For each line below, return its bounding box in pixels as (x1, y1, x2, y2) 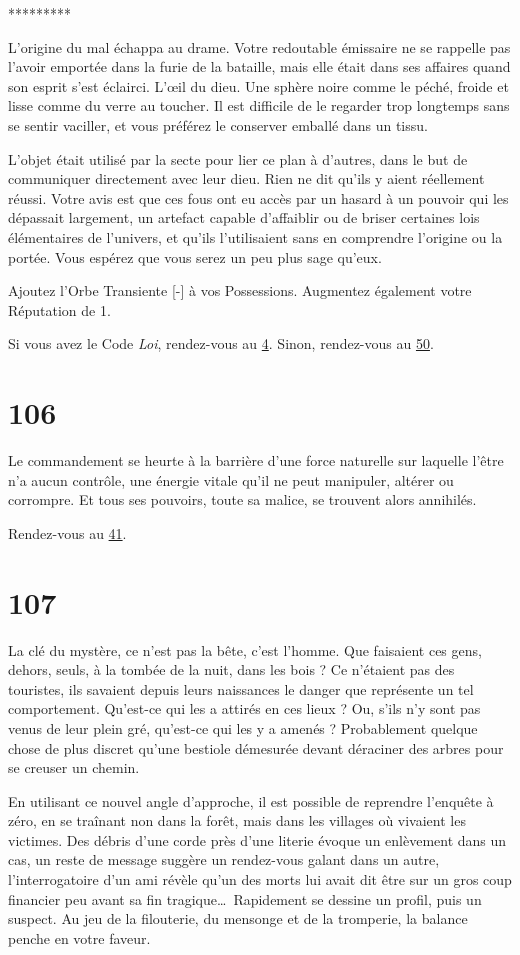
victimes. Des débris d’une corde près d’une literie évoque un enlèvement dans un (8, 829, 507, 850)
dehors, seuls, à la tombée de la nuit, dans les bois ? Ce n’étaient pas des (8, 659, 455, 680)
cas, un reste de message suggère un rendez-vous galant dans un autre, (8, 849, 440, 870)
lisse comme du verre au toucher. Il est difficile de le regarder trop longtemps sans (8, 95, 510, 116)
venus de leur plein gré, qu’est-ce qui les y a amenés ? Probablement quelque (8, 717, 478, 738)
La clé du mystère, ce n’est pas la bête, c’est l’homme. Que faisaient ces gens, (8, 639, 482, 660)
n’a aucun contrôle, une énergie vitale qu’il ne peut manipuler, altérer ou (8, 469, 454, 490)
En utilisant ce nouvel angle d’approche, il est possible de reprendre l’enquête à (8, 790, 494, 811)
